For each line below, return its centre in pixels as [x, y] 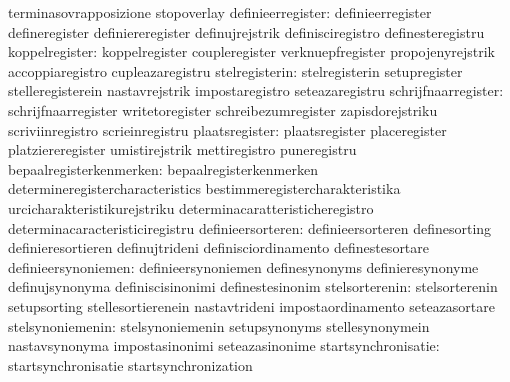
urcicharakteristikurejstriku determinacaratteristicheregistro [191, 207]
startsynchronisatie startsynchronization [130, 364]
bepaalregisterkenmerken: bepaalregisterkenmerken [163, 168]
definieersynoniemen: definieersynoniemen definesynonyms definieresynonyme [243, 266]
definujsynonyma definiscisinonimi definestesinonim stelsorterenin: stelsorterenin [253, 286]
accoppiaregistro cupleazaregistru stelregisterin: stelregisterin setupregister [235, 70]
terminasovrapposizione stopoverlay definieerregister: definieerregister [220, 12]
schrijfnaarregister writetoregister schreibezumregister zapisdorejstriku [223, 109]
